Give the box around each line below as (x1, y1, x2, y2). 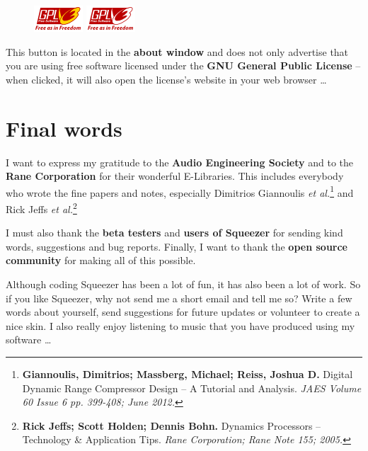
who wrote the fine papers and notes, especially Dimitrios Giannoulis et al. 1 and (6, 183, 354, 200)
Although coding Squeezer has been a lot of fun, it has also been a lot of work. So (6, 276, 361, 291)
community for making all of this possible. (6, 253, 196, 268)
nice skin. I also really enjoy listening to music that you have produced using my (6, 318, 355, 333)
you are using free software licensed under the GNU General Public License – (6, 58, 361, 73)
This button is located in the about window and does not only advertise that (6, 44, 349, 59)
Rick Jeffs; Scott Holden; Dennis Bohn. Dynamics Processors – (22, 418, 321, 433)
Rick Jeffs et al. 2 (6, 199, 77, 216)
